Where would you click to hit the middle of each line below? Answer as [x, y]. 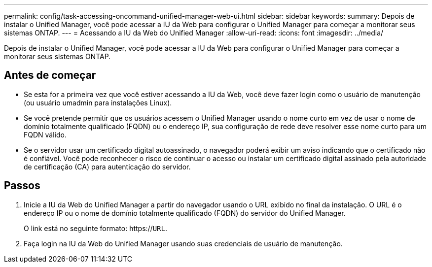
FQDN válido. [45, 134]
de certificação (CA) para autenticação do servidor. [107, 167]
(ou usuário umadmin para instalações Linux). [98, 102]
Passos [22, 186]
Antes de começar [50, 75]
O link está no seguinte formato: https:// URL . [95, 228]
